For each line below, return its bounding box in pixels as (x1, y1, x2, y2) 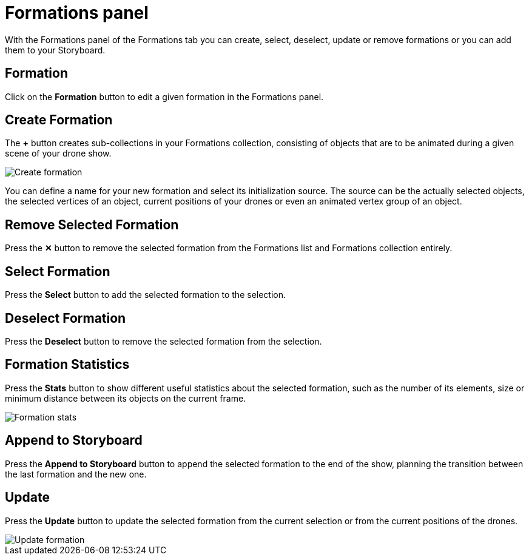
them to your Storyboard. (5, 44, 106, 55)
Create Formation (5, 112, 113, 128)
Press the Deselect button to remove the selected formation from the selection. (5, 336, 322, 346)
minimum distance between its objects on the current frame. (5, 393, 246, 403)
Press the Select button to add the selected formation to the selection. (5, 289, 286, 300)
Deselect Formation (5, 310, 126, 326)
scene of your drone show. (5, 148, 112, 159)
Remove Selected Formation (5, 217, 179, 232)
